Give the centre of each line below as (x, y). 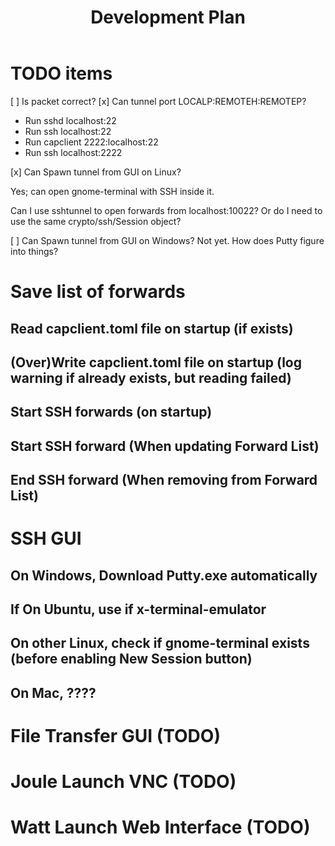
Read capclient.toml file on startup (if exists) (152, 328)
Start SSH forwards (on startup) (111, 412)
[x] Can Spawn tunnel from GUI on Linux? (96, 172)
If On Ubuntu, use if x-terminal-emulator (138, 609)
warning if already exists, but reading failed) (151, 377)
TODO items (61, 73)
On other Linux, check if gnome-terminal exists (160, 643)
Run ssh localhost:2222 (73, 152)
